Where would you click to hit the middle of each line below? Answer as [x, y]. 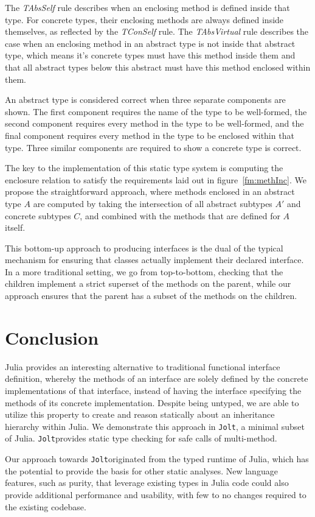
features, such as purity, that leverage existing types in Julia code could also [147, 483]
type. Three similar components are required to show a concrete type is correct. [153, 147]
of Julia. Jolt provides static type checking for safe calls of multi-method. [141, 438]
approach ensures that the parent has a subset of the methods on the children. [151, 296]
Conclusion [52, 337]
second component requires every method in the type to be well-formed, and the [154, 123]
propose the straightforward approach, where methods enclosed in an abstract [150, 192]
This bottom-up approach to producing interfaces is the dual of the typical [144, 248]
